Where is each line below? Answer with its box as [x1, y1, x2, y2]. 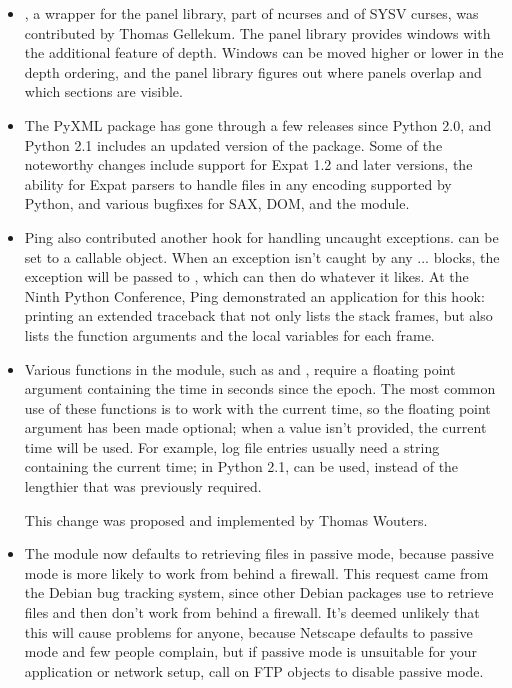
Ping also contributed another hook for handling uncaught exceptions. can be [24, 226, 499, 247]
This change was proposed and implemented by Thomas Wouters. [24, 509, 428, 530]
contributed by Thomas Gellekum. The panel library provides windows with [24, 22, 491, 43]
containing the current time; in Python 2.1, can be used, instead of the [24, 456, 459, 477]
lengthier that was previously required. [24, 476, 262, 497]
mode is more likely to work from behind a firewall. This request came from [24, 562, 489, 583]
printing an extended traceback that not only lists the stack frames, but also [24, 305, 493, 326]
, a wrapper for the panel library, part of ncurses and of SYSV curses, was [24, 3, 479, 23]
